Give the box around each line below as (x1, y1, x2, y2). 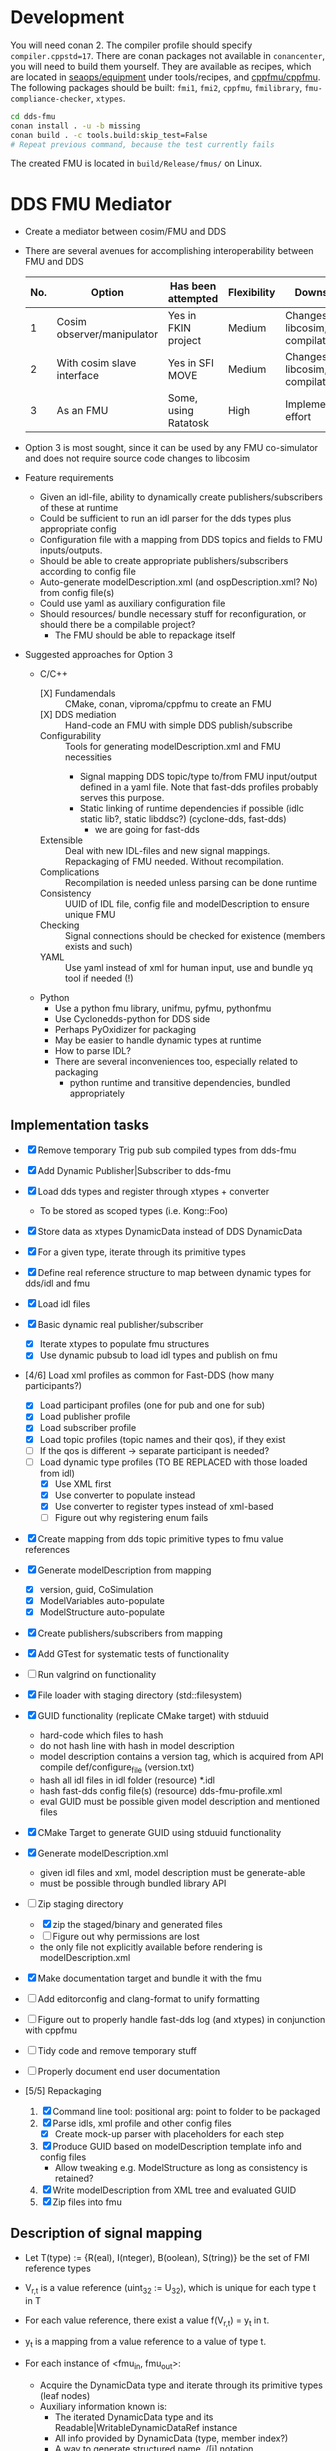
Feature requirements (24, 472, 114, 484)
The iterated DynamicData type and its (54, 2411, 214, 2423)
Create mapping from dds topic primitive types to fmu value (37, 1532, 284, 1545)
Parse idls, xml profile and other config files (52, 2117, 232, 2129)
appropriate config (39, 523, 117, 535)
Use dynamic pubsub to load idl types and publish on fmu (39, 1349, 278, 1361)
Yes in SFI (167, 356, 215, 370)
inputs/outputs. (39, 544, 103, 556)
